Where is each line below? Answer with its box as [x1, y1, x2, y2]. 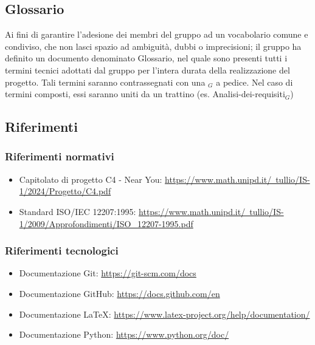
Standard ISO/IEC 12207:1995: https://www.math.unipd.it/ [19, 205, 246, 217]
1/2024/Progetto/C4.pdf [19, 185, 111, 197]
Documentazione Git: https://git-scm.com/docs [19, 267, 196, 279]
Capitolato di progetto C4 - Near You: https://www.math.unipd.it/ [19, 172, 272, 185]
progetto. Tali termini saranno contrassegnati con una [5, 75, 206, 88]
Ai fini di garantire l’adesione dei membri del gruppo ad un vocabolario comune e [5, 28, 308, 41]
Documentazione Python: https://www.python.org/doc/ [19, 328, 229, 341]
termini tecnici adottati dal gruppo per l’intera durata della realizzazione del [5, 63, 290, 76]
